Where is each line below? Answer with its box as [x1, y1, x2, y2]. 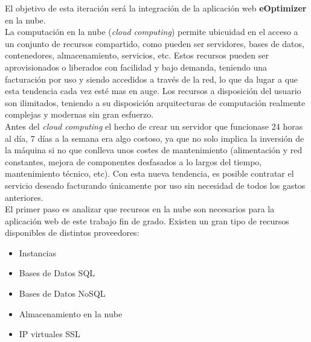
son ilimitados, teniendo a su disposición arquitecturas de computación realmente [5, 96, 306, 109]
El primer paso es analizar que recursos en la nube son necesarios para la [5, 203, 275, 215]
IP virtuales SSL [19, 328, 80, 340]
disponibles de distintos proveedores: [5, 226, 139, 239]
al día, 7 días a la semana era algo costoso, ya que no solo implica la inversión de [5, 131, 304, 144]
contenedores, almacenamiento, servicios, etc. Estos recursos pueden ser [5, 49, 269, 62]
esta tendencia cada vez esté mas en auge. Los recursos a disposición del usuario [5, 84, 301, 97]
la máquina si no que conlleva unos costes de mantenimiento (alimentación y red [5, 144, 303, 156]
